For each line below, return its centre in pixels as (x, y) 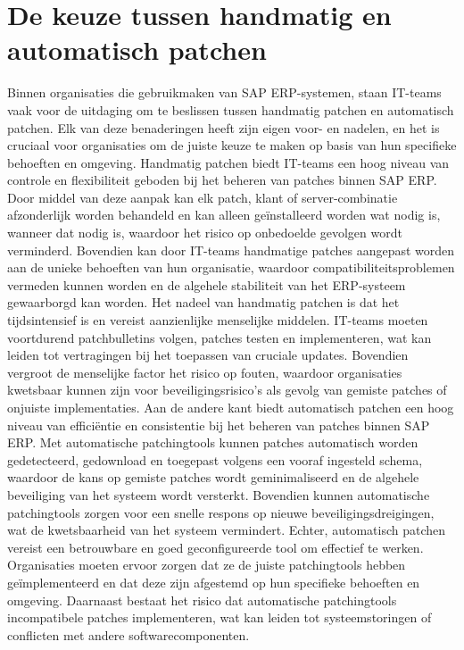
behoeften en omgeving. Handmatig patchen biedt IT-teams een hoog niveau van (228, 162)
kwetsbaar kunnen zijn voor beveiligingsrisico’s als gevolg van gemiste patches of (227, 390)
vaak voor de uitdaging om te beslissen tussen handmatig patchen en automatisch (231, 109)
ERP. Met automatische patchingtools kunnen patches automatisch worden (213, 442)
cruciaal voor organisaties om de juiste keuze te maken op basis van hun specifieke (232, 145)
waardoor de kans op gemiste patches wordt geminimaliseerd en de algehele (213, 477)
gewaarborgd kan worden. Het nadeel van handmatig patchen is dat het (203, 302)
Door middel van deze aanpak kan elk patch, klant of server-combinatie (203, 197)
